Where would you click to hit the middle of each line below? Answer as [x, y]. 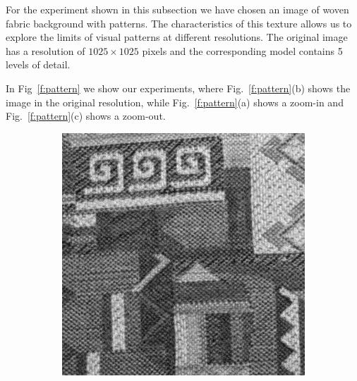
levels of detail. [38, 64]
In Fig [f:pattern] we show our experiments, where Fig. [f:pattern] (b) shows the [178, 88]
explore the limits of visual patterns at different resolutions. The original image [177, 37]
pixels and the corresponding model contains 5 [242, 50]
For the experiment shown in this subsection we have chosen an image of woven [177, 9]
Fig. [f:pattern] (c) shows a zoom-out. [86, 116]
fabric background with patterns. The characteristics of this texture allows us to [179, 23]
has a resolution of [46, 50]
